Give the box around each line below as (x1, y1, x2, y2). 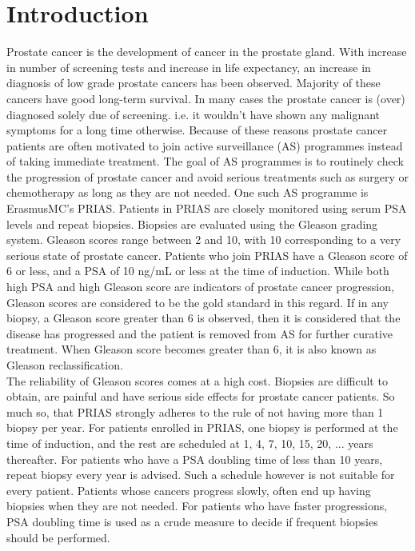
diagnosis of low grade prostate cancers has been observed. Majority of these (6, 74, 381, 91)
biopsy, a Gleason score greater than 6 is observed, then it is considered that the (6, 309, 401, 326)
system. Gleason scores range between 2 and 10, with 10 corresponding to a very (6, 231, 401, 248)
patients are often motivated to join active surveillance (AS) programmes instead (6, 137, 403, 154)
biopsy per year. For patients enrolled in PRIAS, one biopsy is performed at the (6, 419, 398, 436)
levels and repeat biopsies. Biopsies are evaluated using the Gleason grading (6, 215, 378, 232)
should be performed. (6, 529, 110, 545)
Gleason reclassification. (6, 357, 123, 373)
